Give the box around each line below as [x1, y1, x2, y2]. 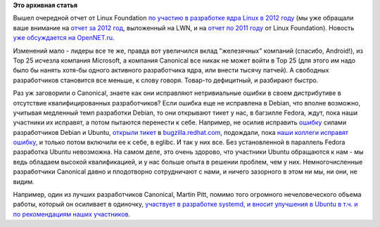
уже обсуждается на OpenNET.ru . [13, 34, 115, 42]
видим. [13, 177, 34, 186]
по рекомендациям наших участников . [13, 209, 130, 218]
